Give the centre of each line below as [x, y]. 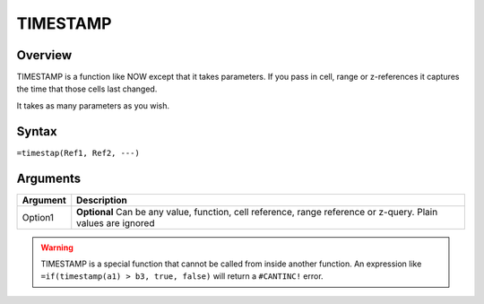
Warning [57, 248]
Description [102, 200]
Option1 [38, 217]
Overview [44, 55]
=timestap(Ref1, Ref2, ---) [78, 153]
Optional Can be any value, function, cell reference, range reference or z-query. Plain [257, 212]
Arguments [49, 178]
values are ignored [116, 222]
